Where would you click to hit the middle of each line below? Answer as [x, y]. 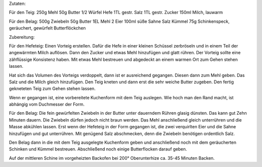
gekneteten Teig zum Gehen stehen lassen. [52, 89]
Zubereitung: [22, 37]
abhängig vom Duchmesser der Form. [47, 105]
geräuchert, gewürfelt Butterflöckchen [47, 28]
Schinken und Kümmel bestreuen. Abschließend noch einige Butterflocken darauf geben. [98, 149]
